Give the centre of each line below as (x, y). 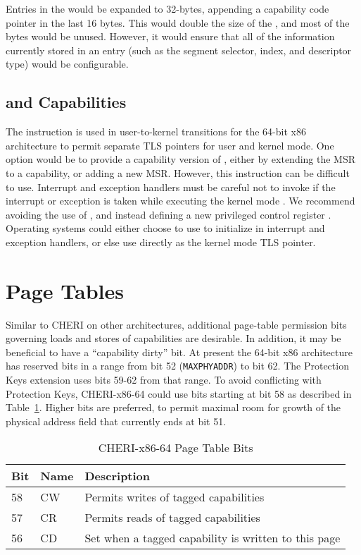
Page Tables (65, 290)
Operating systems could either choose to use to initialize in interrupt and (165, 228)
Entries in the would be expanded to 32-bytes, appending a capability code (167, 8)
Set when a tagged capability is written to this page (213, 538)
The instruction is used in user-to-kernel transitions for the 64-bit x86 (156, 132)
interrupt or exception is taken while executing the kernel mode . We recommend (180, 201)
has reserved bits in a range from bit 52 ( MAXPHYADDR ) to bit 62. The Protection (177, 366)
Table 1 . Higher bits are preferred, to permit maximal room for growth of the (173, 407)
